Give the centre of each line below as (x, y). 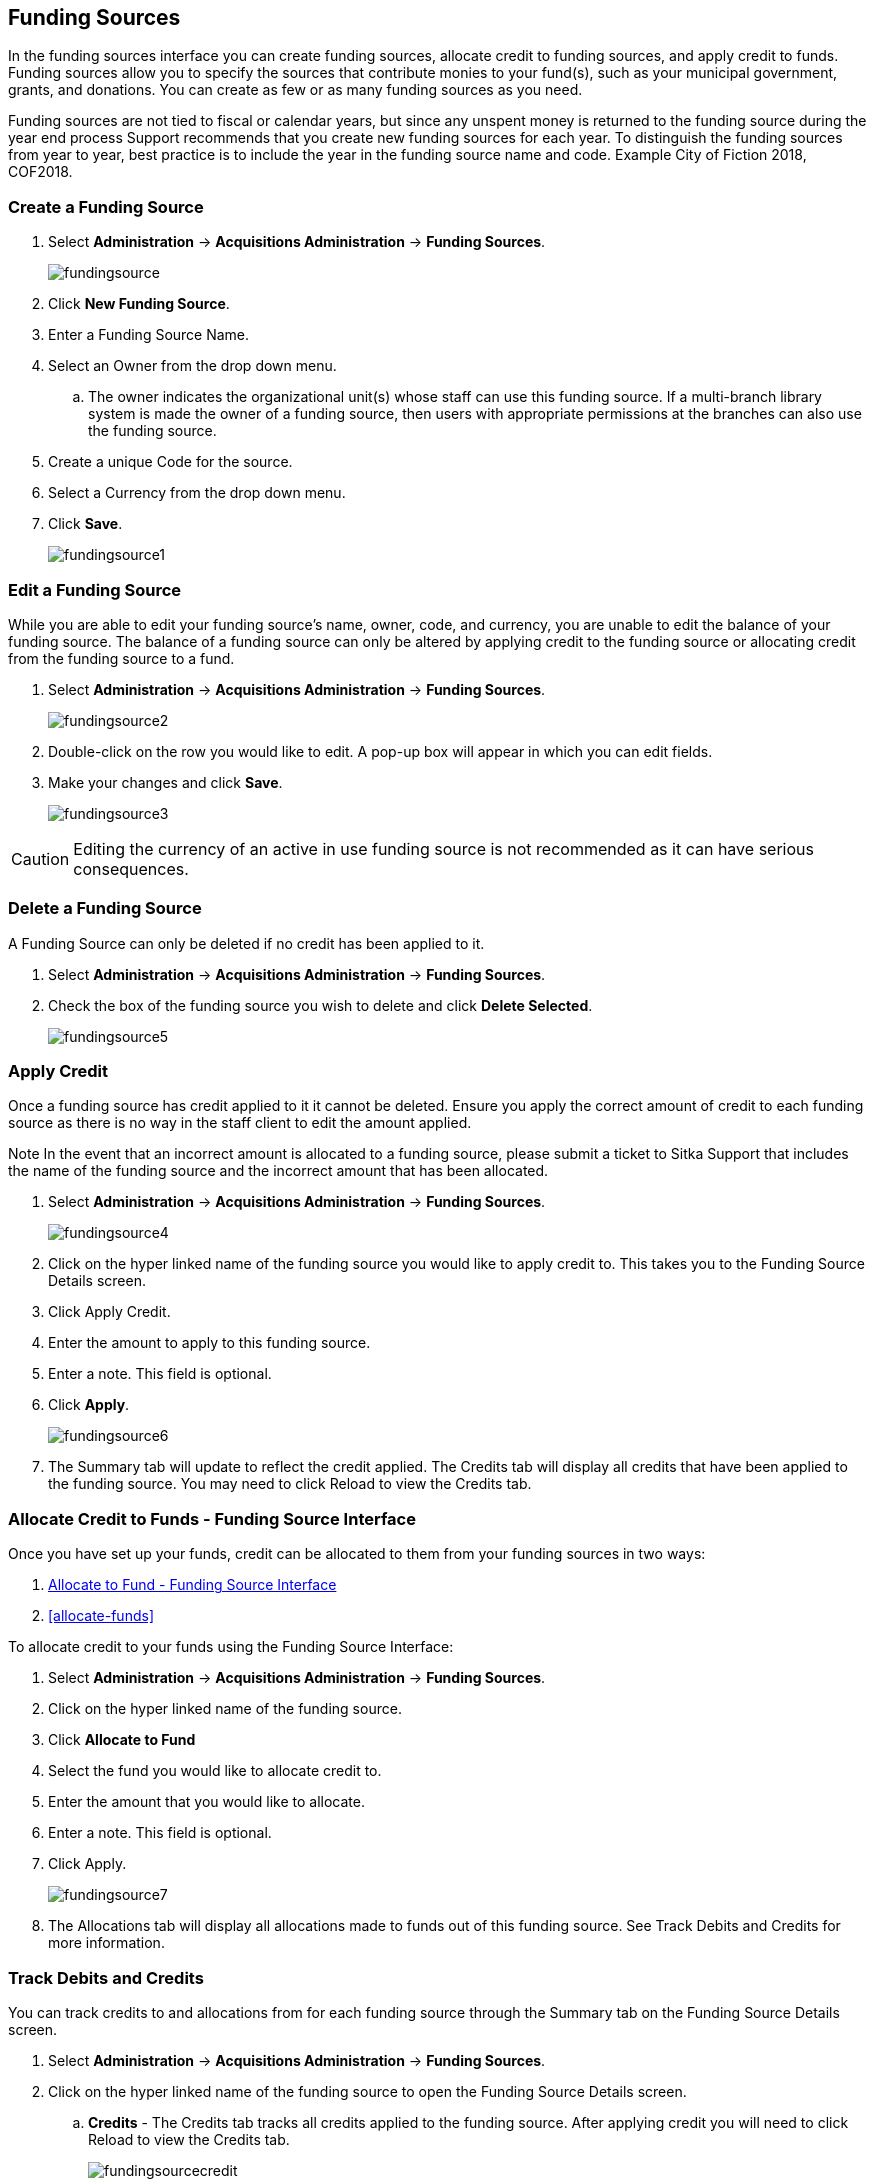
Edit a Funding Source (95, 589)
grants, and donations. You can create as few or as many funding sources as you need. (295, 90)
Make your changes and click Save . (165, 782)
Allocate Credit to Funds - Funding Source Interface (212, 1518)
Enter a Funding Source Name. (149, 335)
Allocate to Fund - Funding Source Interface (192, 1585)
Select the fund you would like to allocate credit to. (215, 1771)
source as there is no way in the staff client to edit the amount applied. (240, 1123)
